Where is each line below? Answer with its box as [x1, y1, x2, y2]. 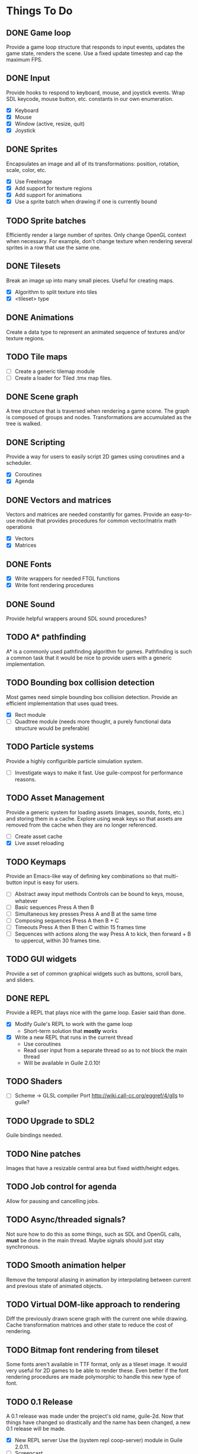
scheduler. [6, 460, 32, 467]
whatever [14, 897, 38, 904]
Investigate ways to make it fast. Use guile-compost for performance [14, 769, 183, 776]
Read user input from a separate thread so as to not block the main [23, 1047, 187, 1054]
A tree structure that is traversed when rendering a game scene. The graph [6, 407, 190, 414]
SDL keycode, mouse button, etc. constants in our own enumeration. [6, 95, 174, 102]
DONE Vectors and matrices [6, 495, 111, 505]
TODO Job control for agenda [6, 1182, 117, 1192]
